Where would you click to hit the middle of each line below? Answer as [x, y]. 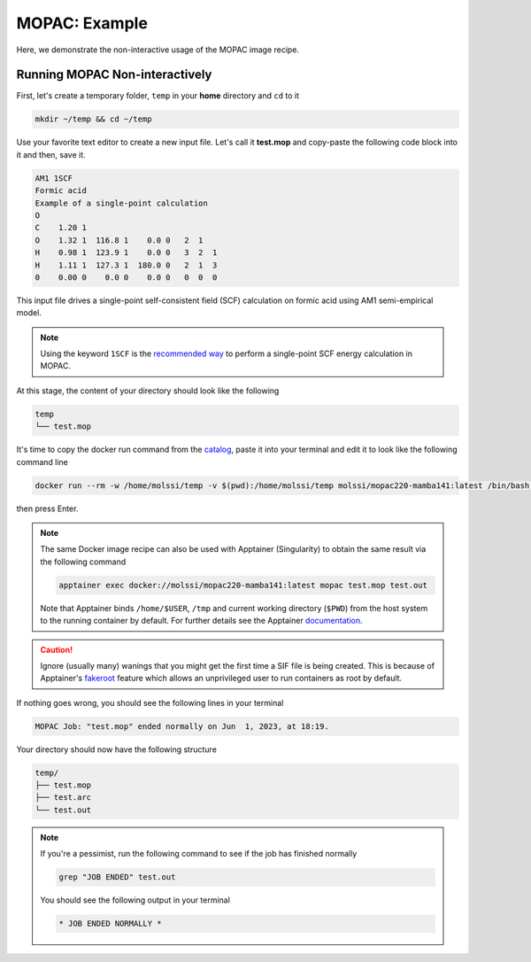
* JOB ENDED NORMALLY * [111, 924]
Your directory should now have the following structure [116, 749]
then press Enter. [47, 508]
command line [42, 462]
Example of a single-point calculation [121, 203]
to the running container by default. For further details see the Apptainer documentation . [201, 621]
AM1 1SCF [54, 178]
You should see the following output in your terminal [135, 900]
